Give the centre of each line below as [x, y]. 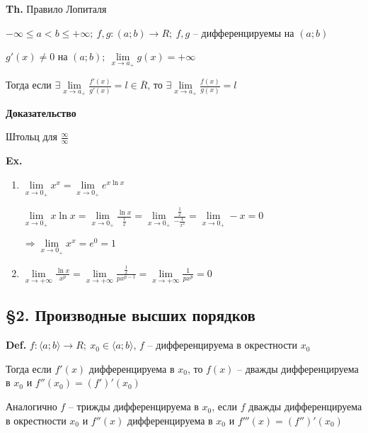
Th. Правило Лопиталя [56, 9]
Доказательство [41, 112]
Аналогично [31, 406]
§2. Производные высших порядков [131, 315]
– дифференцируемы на [243, 32]
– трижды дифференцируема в [133, 406]
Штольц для [31, 136]
